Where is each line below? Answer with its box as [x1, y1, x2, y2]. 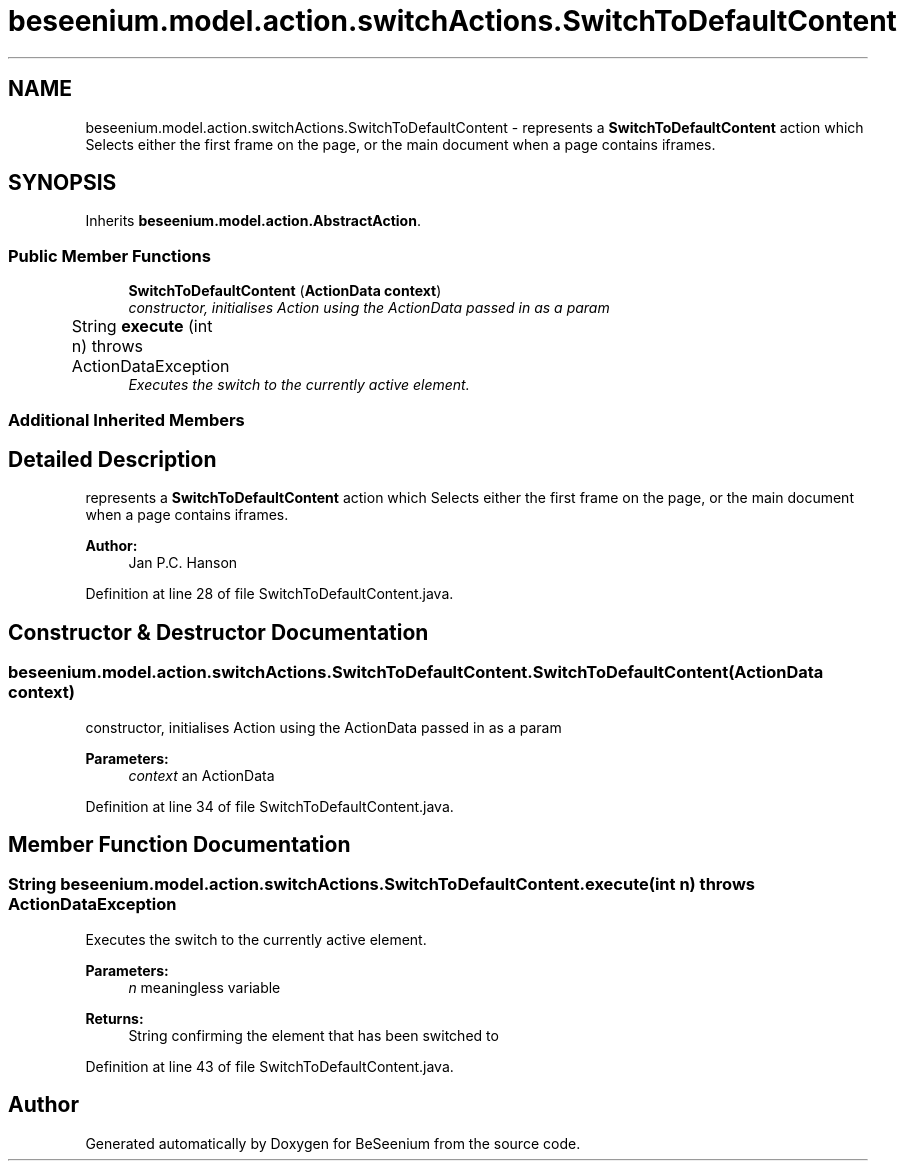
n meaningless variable [128, 978, 281, 996]
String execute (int [71, 316, 213, 337]
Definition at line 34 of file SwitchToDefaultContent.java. [85, 797, 454, 815]
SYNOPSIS [8, 170, 117, 196]
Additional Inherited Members [8, 409, 245, 430]
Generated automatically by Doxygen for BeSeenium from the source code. [85, 1134, 581, 1152]
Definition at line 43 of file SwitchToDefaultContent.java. [85, 1057, 454, 1075]
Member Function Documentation [8, 832, 351, 858]
